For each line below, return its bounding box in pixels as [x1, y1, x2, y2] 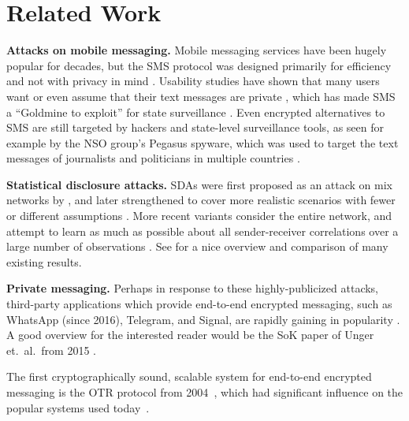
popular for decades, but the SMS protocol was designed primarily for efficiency [6, 57, 392, 73]
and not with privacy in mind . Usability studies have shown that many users [6, 73, 380, 89]
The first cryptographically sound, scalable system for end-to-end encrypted [6, 368, 372, 385]
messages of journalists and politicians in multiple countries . [6, 150, 300, 166]
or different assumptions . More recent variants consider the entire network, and [6, 207, 392, 224]
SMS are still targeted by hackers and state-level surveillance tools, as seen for [6, 119, 385, 136]
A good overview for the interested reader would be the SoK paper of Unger [6, 326, 374, 343]
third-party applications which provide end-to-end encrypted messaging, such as [6, 296, 392, 312]
